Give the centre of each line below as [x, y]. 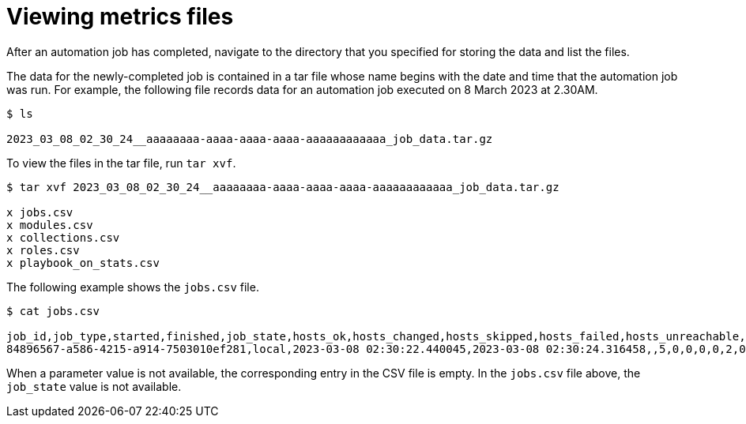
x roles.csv [43, 250]
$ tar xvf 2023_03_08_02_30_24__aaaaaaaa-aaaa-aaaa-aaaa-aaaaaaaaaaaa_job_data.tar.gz [283, 187]
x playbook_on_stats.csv [83, 263]
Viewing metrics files [120, 17]
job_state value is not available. [94, 386]
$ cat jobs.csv [53, 311]
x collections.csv [63, 237]
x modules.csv [50, 225]
